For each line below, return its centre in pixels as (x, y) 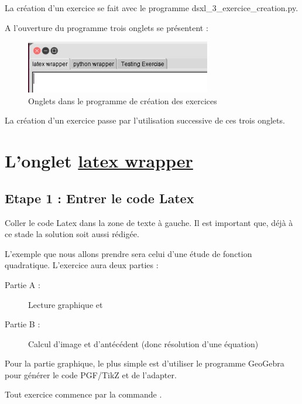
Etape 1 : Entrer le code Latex (99, 198)
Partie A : (23, 284)
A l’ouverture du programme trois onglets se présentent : (107, 27)
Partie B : (23, 324)
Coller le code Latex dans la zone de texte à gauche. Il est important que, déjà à (149, 222)
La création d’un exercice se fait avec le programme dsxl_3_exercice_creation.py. (152, 8)
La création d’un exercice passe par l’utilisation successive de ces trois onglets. (145, 120)
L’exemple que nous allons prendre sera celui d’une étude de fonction (128, 253)
